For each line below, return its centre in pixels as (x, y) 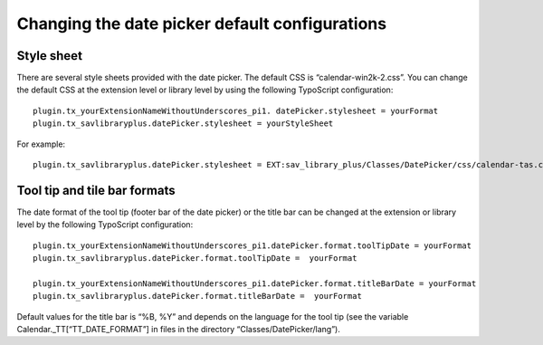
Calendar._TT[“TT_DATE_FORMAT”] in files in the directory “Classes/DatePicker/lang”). (179, 330)
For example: (41, 144)
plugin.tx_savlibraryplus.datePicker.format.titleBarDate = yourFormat (197, 296)
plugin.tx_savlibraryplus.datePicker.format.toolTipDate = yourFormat (195, 259)
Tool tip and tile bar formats (96, 190)
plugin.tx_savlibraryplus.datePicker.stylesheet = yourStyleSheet (183, 124)
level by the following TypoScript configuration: (105, 225)
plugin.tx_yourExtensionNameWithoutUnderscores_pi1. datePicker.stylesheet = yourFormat (236, 110)
